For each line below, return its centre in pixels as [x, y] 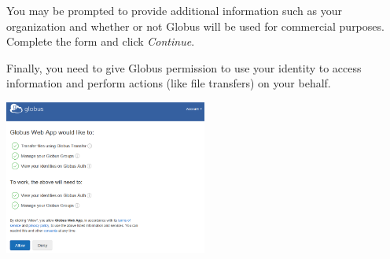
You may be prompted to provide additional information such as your [174, 10]
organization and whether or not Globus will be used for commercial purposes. [195, 26]
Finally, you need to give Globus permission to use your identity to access [184, 67]
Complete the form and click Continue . [101, 41]
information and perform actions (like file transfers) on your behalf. [169, 83]
